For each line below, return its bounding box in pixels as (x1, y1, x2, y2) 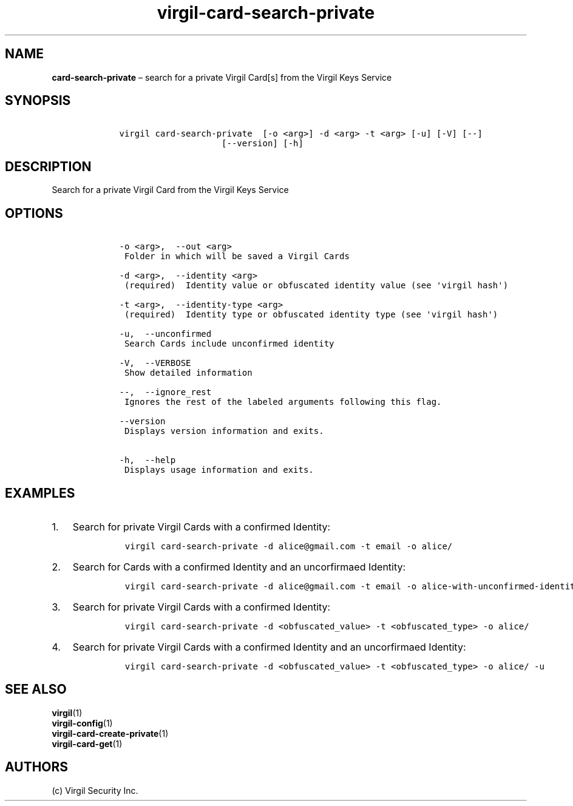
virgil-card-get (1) (52, 738, 123, 749)
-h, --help (119, 455, 176, 466)
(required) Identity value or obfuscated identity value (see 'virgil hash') (124, 280, 509, 291)
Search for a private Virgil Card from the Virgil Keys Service (52, 185, 289, 195)
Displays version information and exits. (124, 426, 324, 436)
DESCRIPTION (5, 158, 92, 174)
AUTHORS (5, 759, 69, 775)
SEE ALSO (5, 682, 67, 697)
